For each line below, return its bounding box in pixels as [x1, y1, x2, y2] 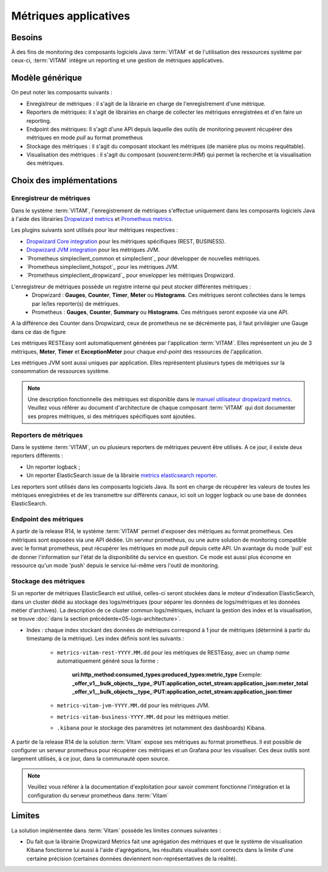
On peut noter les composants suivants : [11, 89, 112, 96]
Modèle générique [11, 73, 82, 83]
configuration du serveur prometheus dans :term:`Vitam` [27, 792, 169, 799]
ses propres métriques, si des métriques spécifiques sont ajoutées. [27, 413, 196, 420]
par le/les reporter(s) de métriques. [32, 300, 120, 307]
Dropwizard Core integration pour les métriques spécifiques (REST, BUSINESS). [26, 237, 226, 245]
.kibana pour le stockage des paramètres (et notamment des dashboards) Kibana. [56, 724, 266, 731]
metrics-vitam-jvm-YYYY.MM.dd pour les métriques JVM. [56, 702, 210, 709]
